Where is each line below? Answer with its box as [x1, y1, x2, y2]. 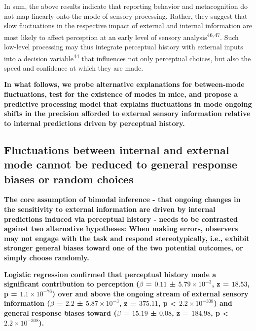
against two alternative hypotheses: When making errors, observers [4, 223, 238, 234]
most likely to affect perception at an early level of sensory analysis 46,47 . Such [4, 30, 239, 42]
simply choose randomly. [4, 252, 89, 262]
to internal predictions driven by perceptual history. [4, 118, 185, 128]
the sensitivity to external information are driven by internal [4, 204, 216, 214]
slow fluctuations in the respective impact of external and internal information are [4, 20, 252, 31]
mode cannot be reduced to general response [4, 157, 237, 172]
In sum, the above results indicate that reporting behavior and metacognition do [4, 1, 248, 11]
